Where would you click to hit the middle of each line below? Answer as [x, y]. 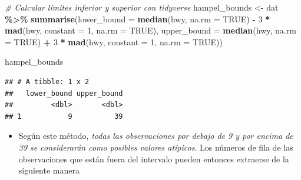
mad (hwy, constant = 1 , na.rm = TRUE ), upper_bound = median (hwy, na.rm [150, 30]
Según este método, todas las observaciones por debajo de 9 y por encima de [156, 136]
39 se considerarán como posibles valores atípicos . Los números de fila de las [156, 147]
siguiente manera [49, 170]
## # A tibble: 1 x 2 [47, 81]
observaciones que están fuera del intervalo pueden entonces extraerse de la [154, 159]
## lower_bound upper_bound [64, 93]
